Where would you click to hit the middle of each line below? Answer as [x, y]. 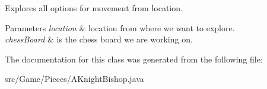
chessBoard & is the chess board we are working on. [99, 39]
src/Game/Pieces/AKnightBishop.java [74, 79]
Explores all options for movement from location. [94, 8]
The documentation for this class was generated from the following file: [134, 59]
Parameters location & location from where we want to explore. [120, 27]
